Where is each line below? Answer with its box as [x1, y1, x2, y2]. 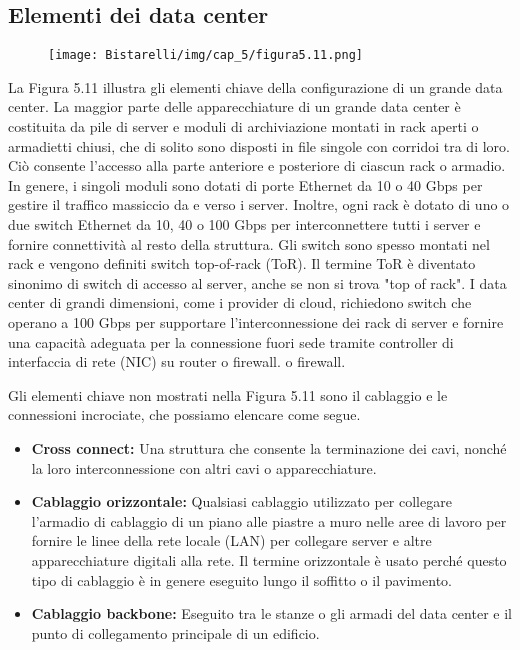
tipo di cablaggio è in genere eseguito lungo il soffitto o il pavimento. [31, 569, 452, 590]
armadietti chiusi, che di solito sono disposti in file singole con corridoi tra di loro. [8, 135, 510, 156]
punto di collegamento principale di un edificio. [31, 622, 320, 643]
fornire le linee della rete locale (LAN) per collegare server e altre [31, 530, 432, 551]
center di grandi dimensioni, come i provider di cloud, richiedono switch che [8, 292, 472, 313]
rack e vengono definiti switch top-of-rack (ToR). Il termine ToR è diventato [8, 253, 476, 274]
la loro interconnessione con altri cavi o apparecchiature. [31, 457, 377, 478]
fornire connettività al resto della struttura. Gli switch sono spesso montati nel [8, 233, 490, 254]
